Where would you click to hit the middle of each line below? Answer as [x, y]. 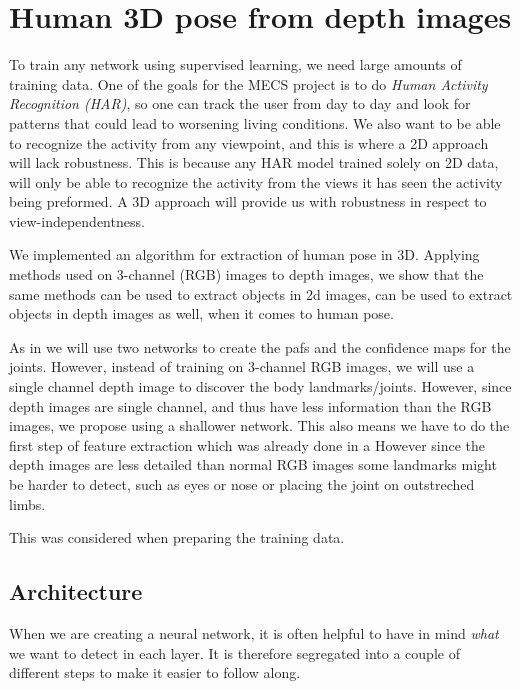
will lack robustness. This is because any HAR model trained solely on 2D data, [254, 162]
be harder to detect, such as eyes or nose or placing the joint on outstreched [242, 484]
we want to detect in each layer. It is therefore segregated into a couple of [234, 652]
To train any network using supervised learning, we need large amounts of [235, 64]
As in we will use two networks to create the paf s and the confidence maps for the [260, 346]
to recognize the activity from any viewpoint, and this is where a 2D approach [249, 142]
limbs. [27, 503]
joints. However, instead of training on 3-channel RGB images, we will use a [242, 366]
